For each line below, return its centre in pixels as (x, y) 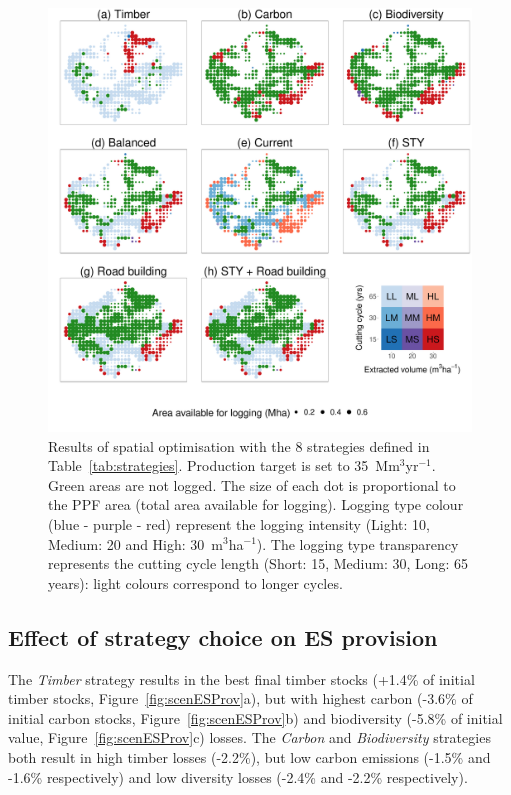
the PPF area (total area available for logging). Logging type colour (256, 504)
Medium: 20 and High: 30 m (136, 543)
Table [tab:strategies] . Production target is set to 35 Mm (224, 465)
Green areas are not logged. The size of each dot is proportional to (252, 484)
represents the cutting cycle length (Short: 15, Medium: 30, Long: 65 (258, 563)
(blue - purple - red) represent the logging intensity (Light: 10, (239, 523)
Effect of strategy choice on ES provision (223, 636)
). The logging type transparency (357, 543)
